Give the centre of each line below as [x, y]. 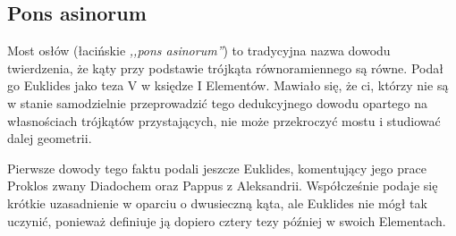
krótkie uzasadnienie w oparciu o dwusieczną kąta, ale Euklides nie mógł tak [217, 202]
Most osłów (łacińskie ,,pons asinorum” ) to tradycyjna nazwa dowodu [199, 51]
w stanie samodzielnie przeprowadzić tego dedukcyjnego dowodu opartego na [218, 102]
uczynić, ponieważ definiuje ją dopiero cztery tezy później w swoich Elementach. [227, 220]
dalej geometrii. [50, 138]
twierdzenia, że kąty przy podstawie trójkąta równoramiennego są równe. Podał [225, 67]
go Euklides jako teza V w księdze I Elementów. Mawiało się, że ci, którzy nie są [228, 85]
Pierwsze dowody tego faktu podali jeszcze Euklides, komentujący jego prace [217, 168]
